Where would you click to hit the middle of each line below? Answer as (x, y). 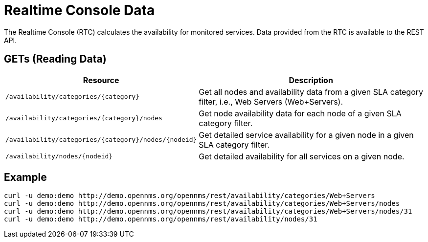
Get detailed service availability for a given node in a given (306, 135)
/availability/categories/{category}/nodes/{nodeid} (101, 140)
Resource (101, 80)
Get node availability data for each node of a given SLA (300, 113)
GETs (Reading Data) (55, 59)
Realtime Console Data (79, 10)
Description (311, 80)
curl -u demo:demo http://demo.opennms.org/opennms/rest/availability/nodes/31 (161, 219)
